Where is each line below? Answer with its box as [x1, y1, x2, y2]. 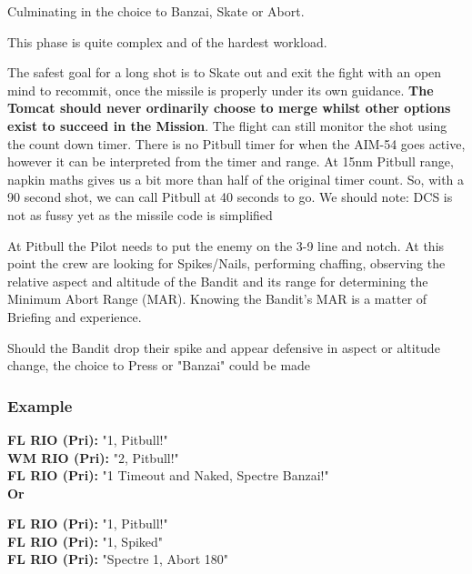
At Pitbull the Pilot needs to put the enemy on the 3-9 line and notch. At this [7, 236, 445, 255]
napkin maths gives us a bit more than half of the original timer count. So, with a [7, 169, 465, 188]
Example [7, 394, 73, 417]
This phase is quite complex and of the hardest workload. [7, 32, 327, 51]
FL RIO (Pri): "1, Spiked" [7, 531, 164, 550]
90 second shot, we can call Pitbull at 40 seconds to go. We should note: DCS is [7, 187, 453, 206]
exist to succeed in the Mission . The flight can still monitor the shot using [7, 116, 447, 135]
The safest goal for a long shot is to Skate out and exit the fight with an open [7, 63, 442, 82]
